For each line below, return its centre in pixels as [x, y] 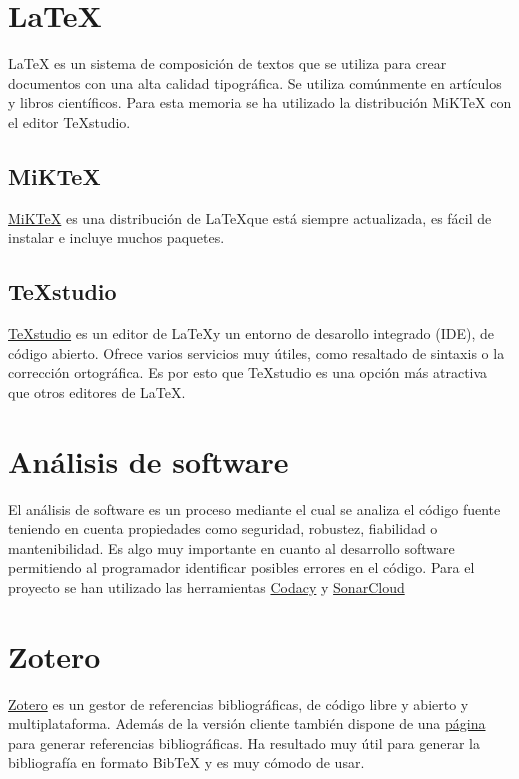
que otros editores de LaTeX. [97, 391]
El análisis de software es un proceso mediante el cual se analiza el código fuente [254, 508]
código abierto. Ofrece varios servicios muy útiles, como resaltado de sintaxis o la [256, 352]
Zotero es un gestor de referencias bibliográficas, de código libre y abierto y [238, 703]
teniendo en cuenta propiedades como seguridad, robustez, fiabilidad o [223, 528]
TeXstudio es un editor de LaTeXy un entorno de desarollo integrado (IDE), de [251, 333]
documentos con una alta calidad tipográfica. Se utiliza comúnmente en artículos [255, 82]
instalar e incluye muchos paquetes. [116, 237]
